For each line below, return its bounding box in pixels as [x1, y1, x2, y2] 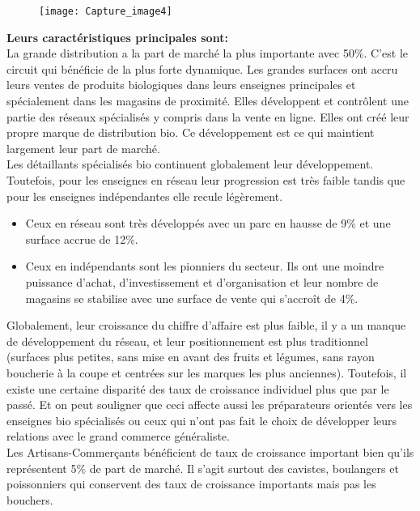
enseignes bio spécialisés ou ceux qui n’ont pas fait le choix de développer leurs [6, 411, 397, 428]
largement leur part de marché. [6, 139, 160, 156]
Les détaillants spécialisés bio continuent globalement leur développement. [6, 155, 374, 172]
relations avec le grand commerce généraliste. [6, 428, 230, 445]
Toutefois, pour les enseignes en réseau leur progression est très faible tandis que [6, 172, 405, 188]
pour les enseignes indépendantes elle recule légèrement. [6, 187, 283, 204]
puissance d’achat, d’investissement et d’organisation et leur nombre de [25, 273, 379, 290]
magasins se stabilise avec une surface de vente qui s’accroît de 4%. [25, 289, 358, 306]
